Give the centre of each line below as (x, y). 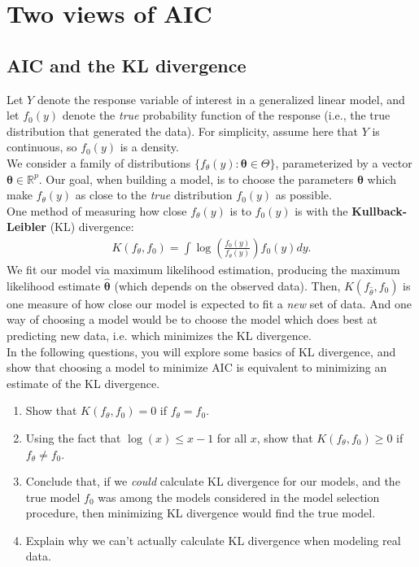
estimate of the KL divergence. (83, 383)
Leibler (26, 227)
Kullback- (380, 210)
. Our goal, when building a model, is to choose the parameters (196, 179)
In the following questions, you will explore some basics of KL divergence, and (201, 351)
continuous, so (42, 147)
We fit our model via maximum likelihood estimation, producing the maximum (203, 269)
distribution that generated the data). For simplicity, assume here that (182, 131)
